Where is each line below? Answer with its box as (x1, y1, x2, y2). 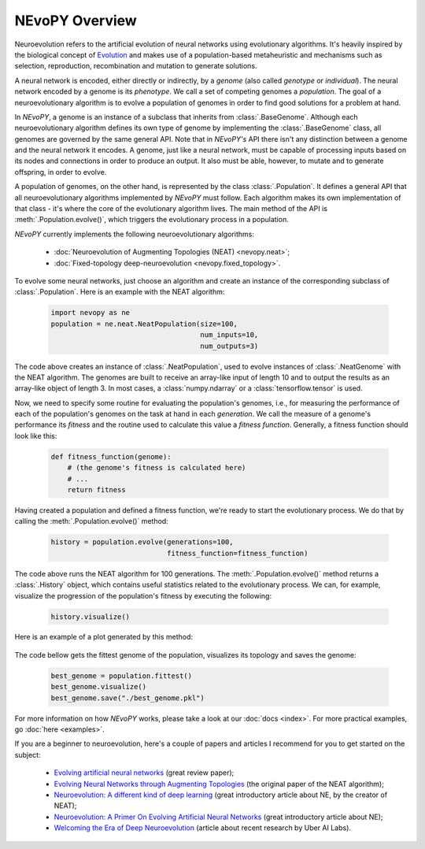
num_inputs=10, (200, 331, 259, 339)
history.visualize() (50, 612, 130, 621)
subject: (14, 750, 41, 759)
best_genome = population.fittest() (50, 671, 193, 680)
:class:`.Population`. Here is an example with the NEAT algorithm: (14, 287, 225, 297)
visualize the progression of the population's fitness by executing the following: (14, 591, 272, 600)
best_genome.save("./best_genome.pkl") (50, 693, 205, 703)
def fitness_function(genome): (50, 452, 172, 461)
